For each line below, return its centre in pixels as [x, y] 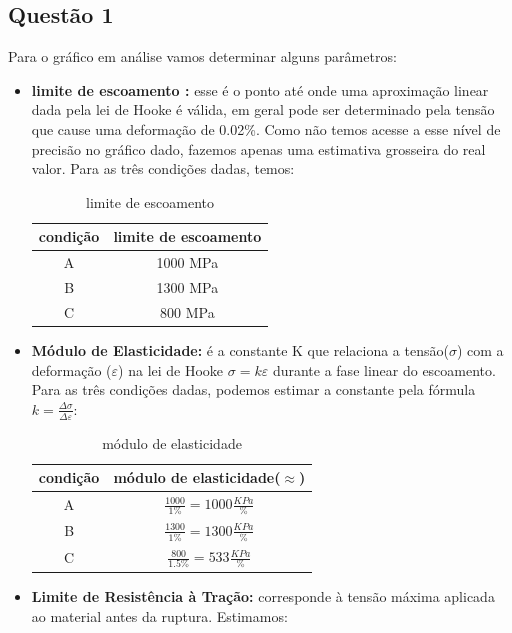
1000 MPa [187, 262]
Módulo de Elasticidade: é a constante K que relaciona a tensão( [240, 349]
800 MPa [187, 311]
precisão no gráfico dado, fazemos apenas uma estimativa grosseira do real [258, 148]
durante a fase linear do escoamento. [384, 369]
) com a [480, 349]
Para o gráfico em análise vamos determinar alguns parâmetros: [202, 56]
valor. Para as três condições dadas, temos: [163, 168]
